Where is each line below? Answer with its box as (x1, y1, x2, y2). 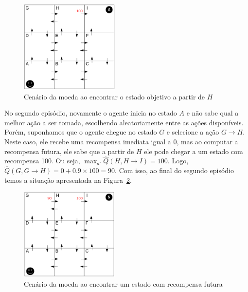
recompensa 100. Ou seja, (4, 156, 80, 166)
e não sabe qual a (186, 108, 239, 118)
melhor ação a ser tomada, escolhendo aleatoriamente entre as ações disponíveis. (4, 117, 244, 127)
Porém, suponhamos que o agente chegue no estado (4, 127, 157, 137)
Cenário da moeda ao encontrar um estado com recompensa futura (24, 279, 223, 289)
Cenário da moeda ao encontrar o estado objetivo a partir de (24, 91, 205, 101)
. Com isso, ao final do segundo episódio (115, 165, 234, 175)
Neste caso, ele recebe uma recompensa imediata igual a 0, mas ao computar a (4, 136, 238, 147)
